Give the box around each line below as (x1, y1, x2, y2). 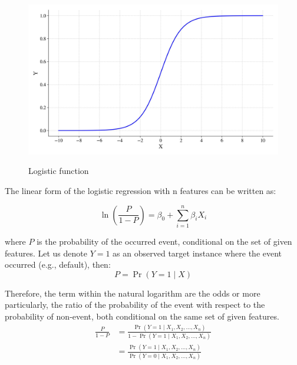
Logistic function (28, 165, 89, 177)
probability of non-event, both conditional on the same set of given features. (5, 310, 279, 322)
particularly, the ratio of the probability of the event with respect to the (5, 298, 265, 311)
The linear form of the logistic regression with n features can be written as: (5, 185, 276, 197)
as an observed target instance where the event (113, 246, 282, 259)
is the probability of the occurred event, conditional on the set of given (37, 235, 292, 247)
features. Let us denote (5, 246, 87, 259)
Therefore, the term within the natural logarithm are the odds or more (5, 287, 260, 299)
